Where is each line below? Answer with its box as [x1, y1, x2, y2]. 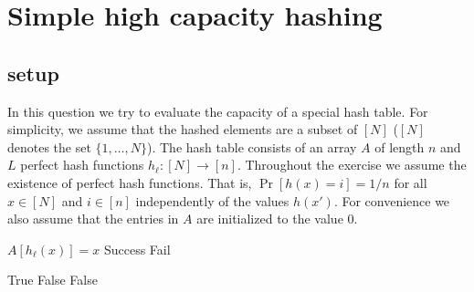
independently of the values [135, 191, 290, 210]
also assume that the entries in [7, 209, 179, 228]
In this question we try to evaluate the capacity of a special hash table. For [7, 101, 428, 120]
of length [374, 137, 425, 156]
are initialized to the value [196, 209, 343, 228]
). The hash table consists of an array [147, 137, 357, 156]
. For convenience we [333, 191, 450, 210]
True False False [7, 270, 98, 289]
